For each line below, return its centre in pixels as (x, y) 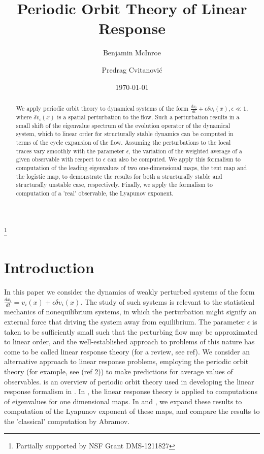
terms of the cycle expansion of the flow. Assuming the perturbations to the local (123, 142)
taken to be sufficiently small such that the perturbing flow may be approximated (131, 331)
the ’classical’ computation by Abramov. (67, 421)
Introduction (49, 267)
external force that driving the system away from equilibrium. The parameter (125, 321)
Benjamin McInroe (132, 53)
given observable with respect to (59, 159)
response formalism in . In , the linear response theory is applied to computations (131, 391)
